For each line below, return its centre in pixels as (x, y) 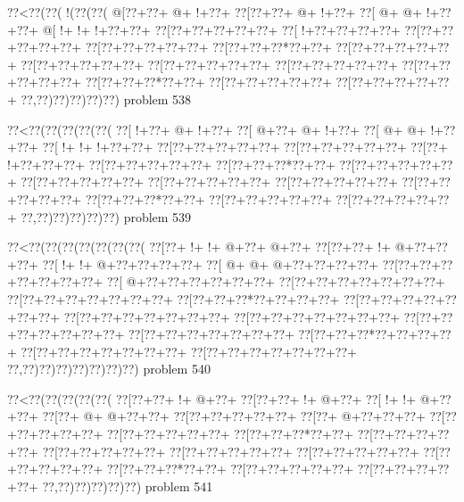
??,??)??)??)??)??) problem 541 (128, 486)
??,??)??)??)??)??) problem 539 (106, 216)
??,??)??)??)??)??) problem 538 (106, 99)
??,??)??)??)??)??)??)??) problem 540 (109, 369)
